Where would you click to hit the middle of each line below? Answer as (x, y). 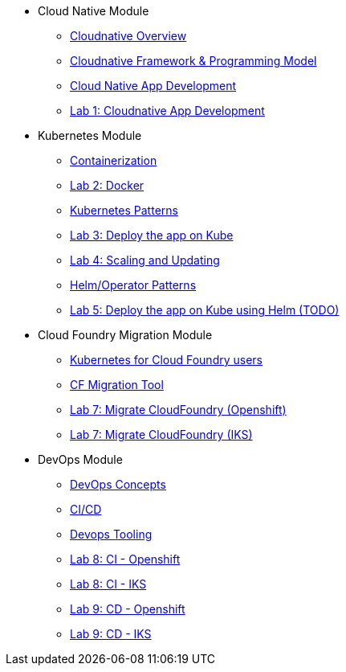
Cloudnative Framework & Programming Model (193, 61)
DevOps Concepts (118, 484)
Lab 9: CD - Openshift (128, 609)
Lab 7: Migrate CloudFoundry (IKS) (161, 434)
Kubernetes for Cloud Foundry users (166, 360)
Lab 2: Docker (107, 185)
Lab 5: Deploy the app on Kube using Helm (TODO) (205, 310)
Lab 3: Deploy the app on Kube (152, 235)
